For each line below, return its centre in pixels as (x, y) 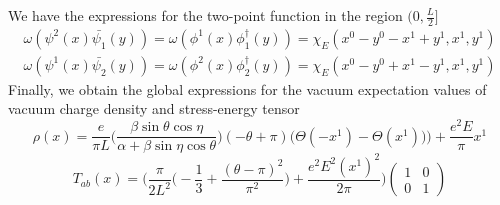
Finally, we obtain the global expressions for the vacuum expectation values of (247, 88)
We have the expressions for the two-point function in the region (205, 15)
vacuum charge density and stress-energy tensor (154, 108)
